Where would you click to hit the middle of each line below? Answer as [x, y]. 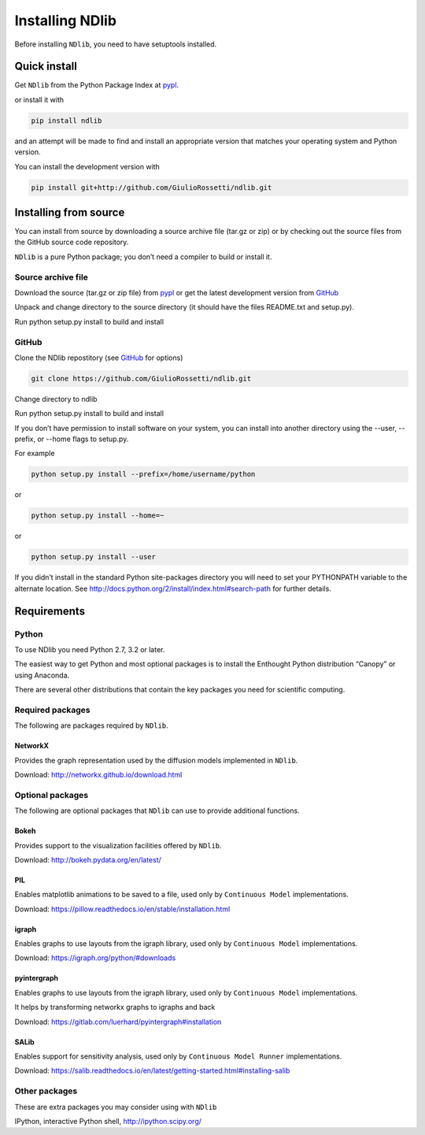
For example [35, 454]
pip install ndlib [67, 121]
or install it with [39, 99]
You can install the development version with [87, 166]
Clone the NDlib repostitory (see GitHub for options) [99, 358]
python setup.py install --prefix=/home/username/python [143, 474]
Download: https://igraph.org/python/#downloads [95, 958]
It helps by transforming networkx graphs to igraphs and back [115, 1007]
